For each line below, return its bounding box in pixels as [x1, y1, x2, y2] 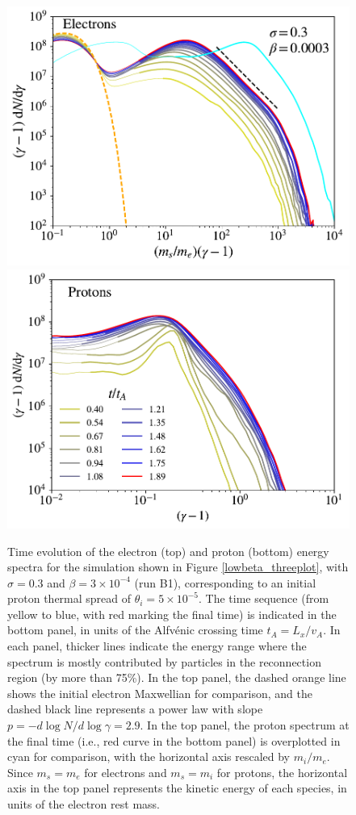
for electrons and [84, 763, 167, 780]
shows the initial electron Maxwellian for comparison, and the [7, 684, 312, 701]
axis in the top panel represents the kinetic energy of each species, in [7, 779, 347, 796]
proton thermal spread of [7, 590, 132, 607]
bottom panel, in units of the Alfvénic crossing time [7, 621, 263, 638]
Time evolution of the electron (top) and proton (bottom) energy [7, 542, 329, 559]
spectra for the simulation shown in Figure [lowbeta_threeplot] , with [7, 558, 349, 575]
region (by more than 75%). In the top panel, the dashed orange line [7, 669, 346, 686]
